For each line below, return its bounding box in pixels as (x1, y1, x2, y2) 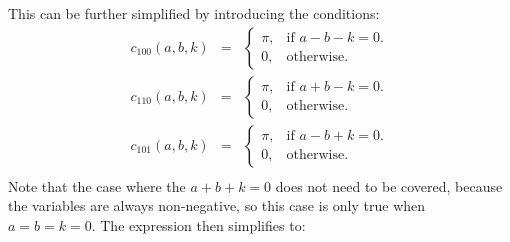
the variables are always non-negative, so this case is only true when (8, 195, 426, 216)
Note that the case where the (8, 175, 186, 196)
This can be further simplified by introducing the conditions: (8, 3, 380, 23)
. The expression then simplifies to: (91, 214, 306, 235)
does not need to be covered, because (275, 175, 503, 196)
